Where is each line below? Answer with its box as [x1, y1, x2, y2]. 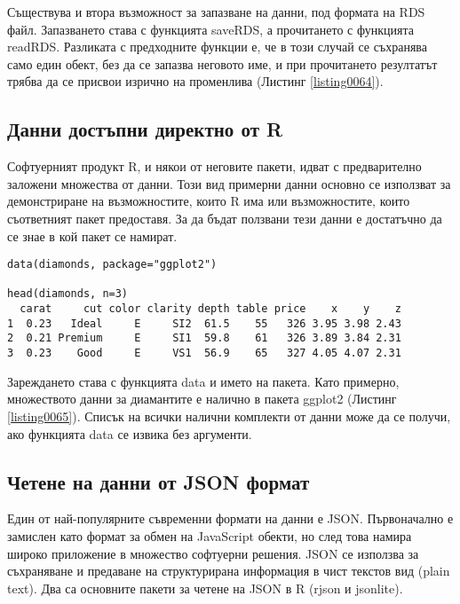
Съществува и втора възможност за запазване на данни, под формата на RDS [7, 3, 425, 20]
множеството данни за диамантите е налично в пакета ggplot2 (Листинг [7, 389, 397, 408]
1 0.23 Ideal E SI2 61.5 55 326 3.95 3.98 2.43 [7, 317, 401, 330]
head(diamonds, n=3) [7, 287, 129, 301]
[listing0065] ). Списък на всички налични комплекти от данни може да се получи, [7, 406, 451, 425]
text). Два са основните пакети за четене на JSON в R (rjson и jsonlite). [7, 578, 403, 597]
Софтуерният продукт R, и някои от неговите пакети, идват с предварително [7, 157, 422, 176]
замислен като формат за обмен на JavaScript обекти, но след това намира [7, 526, 412, 545]
